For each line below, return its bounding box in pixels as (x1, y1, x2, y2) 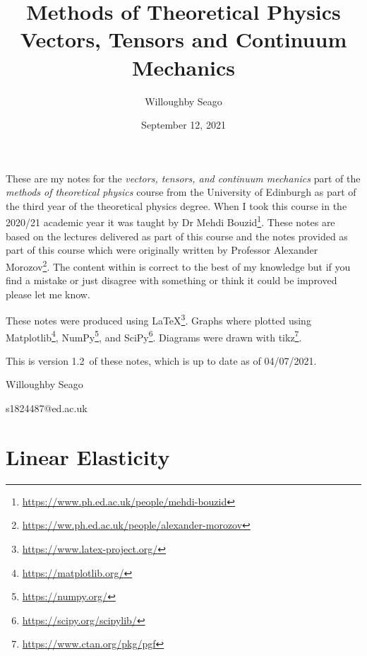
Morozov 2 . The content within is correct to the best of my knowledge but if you (6, 257, 351, 274)
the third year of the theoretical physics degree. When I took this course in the (6, 198, 347, 213)
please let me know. (6, 286, 90, 301)
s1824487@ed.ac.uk (6, 401, 88, 416)
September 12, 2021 (141, 117, 226, 132)
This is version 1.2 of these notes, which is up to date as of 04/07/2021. (6, 353, 317, 368)
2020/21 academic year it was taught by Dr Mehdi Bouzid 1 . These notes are (6, 213, 335, 230)
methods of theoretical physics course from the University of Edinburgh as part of (6, 184, 356, 199)
